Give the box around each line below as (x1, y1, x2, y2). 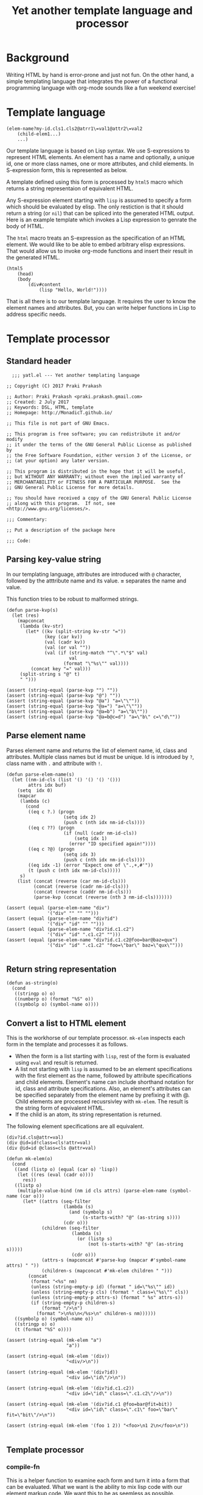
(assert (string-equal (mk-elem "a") (6, 1337, 102, 1344)
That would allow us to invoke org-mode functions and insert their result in (6, 247, 193, 254)
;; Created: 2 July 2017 (6, 399, 69, 405)
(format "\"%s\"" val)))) (63, 660, 129, 667)
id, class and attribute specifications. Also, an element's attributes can (15, 1085, 191, 1092)
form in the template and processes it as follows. (6, 1041, 128, 1048)
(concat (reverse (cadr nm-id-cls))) (33, 883, 129, 889)
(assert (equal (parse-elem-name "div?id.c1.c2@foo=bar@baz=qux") (6, 937, 178, 943)
